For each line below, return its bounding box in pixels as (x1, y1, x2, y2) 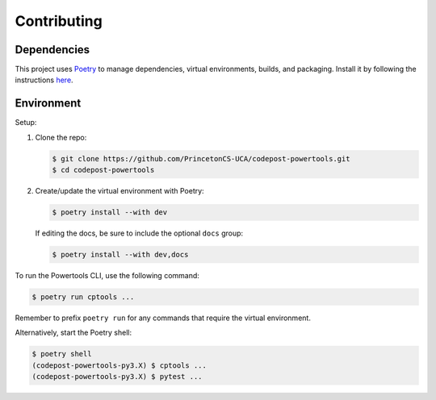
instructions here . (15, 75, 73, 85)
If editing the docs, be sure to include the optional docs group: (35, 228, 244, 238)
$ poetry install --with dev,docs (52, 250, 189, 260)
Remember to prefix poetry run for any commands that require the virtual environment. (15, 313, 311, 323)
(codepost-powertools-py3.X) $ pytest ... (31, 372, 203, 381)
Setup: (15, 118, 37, 127)
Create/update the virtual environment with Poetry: (35, 186, 205, 196)
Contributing (15, 12, 103, 30)
